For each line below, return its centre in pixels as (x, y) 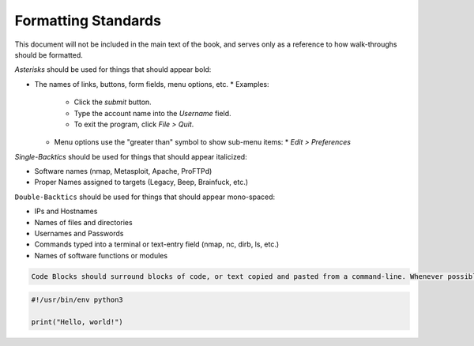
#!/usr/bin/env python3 (77, 300)
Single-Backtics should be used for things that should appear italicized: (131, 156)
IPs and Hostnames (66, 211)
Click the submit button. (113, 102)
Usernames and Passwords (79, 234)
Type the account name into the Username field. (153, 113)
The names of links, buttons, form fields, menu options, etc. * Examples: (152, 84)
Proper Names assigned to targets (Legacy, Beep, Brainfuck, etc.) (141, 182)
